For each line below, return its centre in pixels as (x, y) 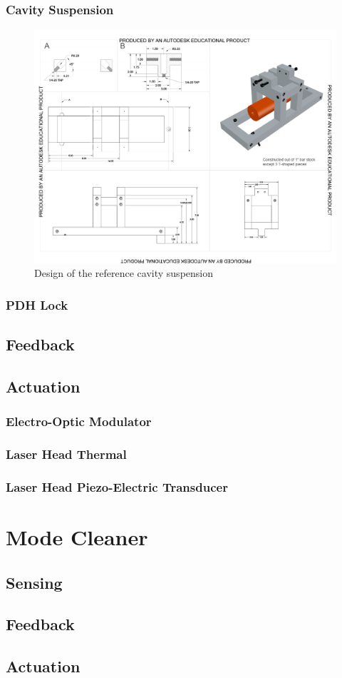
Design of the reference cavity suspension (124, 273)
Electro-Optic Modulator (79, 421)
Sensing (34, 582)
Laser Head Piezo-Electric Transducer (117, 486)
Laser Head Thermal (66, 454)
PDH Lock (37, 304)
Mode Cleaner (77, 537)
